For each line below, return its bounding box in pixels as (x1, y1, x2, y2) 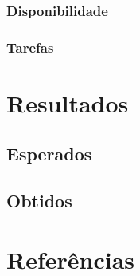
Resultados (6, 86, 129, 119)
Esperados (6, 141, 92, 166)
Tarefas (6, 37, 54, 57)
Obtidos (6, 188, 72, 213)
